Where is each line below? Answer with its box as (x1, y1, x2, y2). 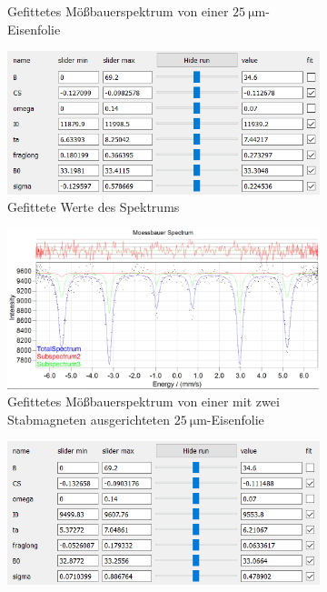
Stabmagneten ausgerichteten (7, 409, 171, 428)
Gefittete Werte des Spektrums (7, 197, 180, 216)
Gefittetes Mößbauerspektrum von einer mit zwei (7, 392, 280, 411)
